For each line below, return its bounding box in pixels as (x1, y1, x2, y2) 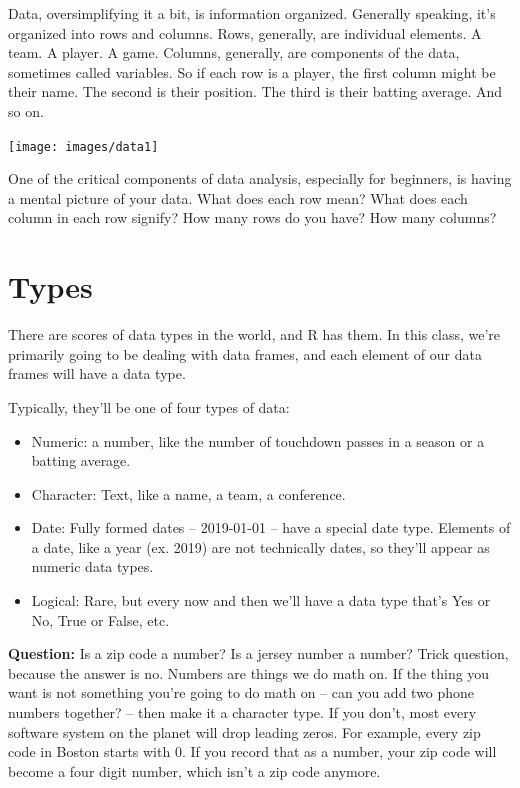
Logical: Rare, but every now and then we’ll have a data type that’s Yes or (31, 590, 491, 611)
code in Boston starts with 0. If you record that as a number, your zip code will (8, 741, 497, 762)
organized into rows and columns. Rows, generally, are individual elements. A (8, 22, 482, 43)
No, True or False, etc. (31, 609, 170, 630)
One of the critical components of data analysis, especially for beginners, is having (8, 168, 512, 189)
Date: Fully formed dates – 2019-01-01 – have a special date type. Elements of (31, 517, 511, 538)
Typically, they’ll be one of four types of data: (8, 396, 290, 417)
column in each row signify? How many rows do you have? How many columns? (8, 207, 497, 228)
